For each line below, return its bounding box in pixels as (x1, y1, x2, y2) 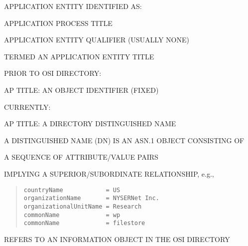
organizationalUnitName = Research (23, 203, 142, 210)
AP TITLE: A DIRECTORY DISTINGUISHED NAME (4, 118, 176, 129)
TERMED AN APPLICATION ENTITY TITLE (4, 51, 154, 61)
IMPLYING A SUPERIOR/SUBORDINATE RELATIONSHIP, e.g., (4, 168, 214, 179)
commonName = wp (23, 211, 121, 219)
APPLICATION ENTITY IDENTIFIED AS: (4, 1, 142, 11)
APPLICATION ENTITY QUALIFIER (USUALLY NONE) (4, 34, 189, 45)
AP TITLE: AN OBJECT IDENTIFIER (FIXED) (4, 84, 159, 95)
